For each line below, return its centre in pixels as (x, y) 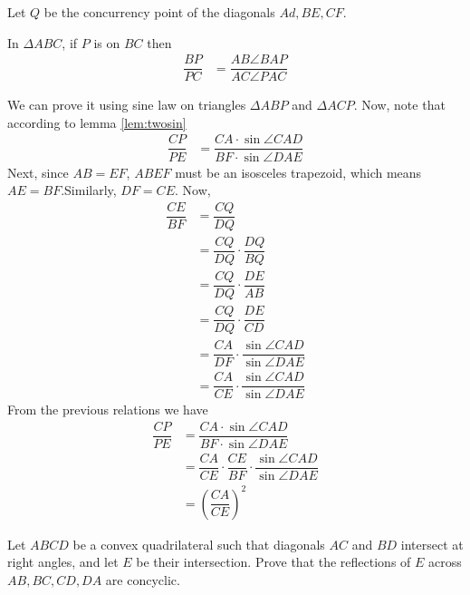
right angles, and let (63, 562)
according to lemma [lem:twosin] (97, 122)
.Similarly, (89, 190)
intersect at (432, 544)
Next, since (38, 172)
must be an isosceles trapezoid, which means (298, 172)
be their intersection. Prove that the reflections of (273, 562)
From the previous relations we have (108, 410)
